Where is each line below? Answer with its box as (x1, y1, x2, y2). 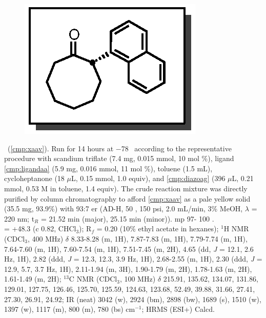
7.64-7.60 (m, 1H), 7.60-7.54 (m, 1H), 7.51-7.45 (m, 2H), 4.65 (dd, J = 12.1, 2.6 (4, 243, 254, 254)
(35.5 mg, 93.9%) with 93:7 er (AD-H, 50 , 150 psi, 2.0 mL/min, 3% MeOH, (4, 203, 243, 214)
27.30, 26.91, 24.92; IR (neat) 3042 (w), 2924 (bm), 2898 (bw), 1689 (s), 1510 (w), (4, 293, 261, 304)
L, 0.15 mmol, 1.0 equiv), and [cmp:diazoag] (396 (71, 173, 226, 184)
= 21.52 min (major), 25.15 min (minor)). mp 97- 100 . (40, 213, 214, 224)
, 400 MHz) (27, 233, 64, 244)
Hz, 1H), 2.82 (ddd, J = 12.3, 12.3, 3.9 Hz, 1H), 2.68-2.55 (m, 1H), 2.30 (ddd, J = (4, 253, 262, 264)
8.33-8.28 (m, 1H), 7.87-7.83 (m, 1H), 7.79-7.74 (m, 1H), (71, 233, 248, 244)
